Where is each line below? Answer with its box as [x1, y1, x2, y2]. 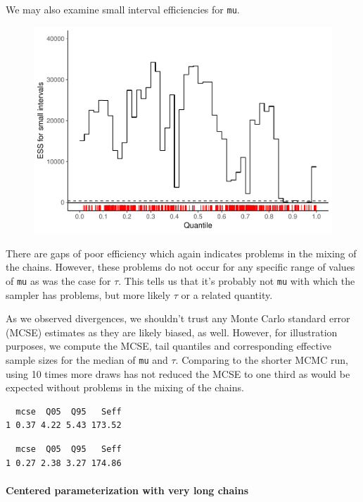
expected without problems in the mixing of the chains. [6, 380, 244, 395]
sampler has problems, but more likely [6, 287, 171, 302]
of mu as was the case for [6, 273, 111, 288]
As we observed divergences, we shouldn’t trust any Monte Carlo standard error [6, 311, 350, 326]
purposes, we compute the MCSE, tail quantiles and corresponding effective [6, 338, 332, 353]
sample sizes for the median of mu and [6, 353, 168, 367]
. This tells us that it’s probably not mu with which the [118, 273, 355, 288]
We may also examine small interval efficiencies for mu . [6, 2, 240, 16]
